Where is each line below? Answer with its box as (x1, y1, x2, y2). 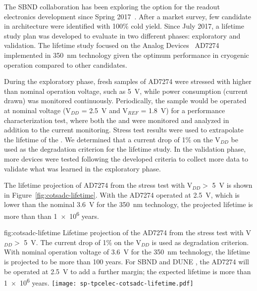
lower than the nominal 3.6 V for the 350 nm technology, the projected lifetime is (4, 199, 253, 209)
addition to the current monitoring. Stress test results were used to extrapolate (4, 125, 244, 135)
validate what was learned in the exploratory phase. (4, 163, 161, 173)
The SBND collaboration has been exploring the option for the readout (4, 1, 220, 11)
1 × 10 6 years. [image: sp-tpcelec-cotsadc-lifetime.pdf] (4, 276, 194, 288)
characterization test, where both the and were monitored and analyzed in (4, 115, 229, 125)
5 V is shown (212, 180, 253, 190)
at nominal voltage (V (4, 105, 71, 115)
